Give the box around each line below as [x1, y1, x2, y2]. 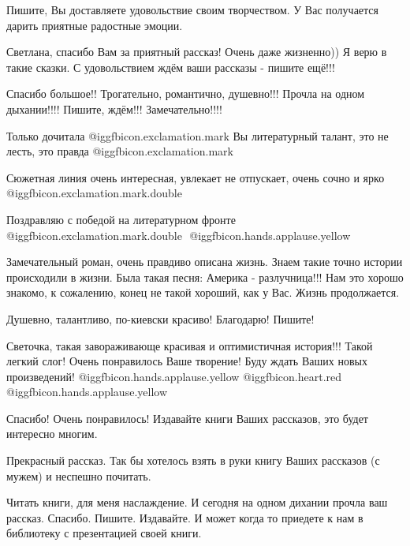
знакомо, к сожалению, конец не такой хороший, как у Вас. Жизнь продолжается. [6, 284, 400, 301]
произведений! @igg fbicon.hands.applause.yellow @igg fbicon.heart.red [6, 368, 342, 384]
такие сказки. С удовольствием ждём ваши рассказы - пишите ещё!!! [6, 58, 335, 75]
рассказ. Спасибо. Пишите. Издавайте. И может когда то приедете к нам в [6, 509, 363, 525]
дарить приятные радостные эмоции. [6, 17, 183, 33]
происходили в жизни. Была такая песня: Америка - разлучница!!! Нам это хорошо [6, 268, 404, 285]
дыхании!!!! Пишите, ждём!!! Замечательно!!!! [6, 100, 222, 117]
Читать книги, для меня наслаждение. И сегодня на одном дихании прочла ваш [6, 494, 388, 510]
